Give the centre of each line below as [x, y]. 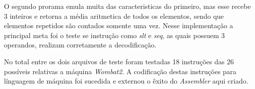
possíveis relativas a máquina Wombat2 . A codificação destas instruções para [120, 71]
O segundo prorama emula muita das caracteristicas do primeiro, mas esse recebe [127, 6]
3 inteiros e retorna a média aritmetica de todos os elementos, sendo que [114, 16]
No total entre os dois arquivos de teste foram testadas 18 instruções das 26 [119, 61]
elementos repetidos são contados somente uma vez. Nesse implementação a [119, 25]
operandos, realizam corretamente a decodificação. [80, 45]
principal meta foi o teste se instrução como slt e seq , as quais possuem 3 [115, 35]
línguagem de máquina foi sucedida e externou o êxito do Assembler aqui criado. [126, 81]
